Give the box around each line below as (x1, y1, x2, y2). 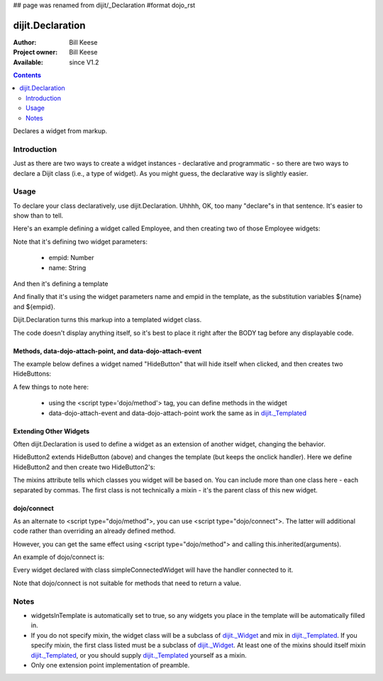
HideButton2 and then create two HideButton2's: (13, 463, 155, 471)
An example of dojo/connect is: (13, 553, 105, 561)
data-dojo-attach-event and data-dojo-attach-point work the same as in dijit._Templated (48, 408, 307, 417)
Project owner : (13, 48, 58, 57)
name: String (48, 263, 87, 272)
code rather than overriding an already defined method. (13, 527, 176, 535)
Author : (13, 38, 37, 46)
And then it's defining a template (13, 280, 109, 288)
